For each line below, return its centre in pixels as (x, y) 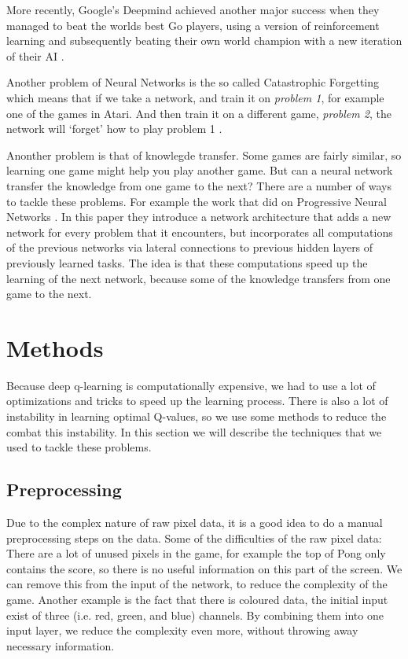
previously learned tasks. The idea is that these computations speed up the (187, 262)
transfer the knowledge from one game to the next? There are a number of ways (199, 185)
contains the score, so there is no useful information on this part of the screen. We (204, 568)
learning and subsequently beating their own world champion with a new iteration (204, 40)
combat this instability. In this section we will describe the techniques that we (194, 431)
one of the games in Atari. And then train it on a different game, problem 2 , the (199, 113)
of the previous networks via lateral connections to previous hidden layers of (190, 247)
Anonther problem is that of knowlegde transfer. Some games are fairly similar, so (204, 155)
